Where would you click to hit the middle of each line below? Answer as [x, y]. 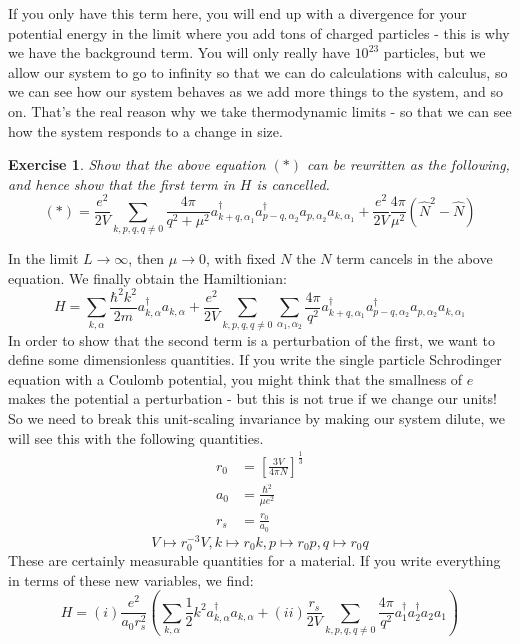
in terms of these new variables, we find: [131, 579]
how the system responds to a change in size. [145, 130]
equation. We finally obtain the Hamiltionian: [147, 277]
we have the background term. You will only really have [179, 52]
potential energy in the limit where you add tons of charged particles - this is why [259, 32]
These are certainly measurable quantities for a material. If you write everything [254, 560]
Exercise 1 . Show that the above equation [137, 164]
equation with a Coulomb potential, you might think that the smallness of [235, 378]
